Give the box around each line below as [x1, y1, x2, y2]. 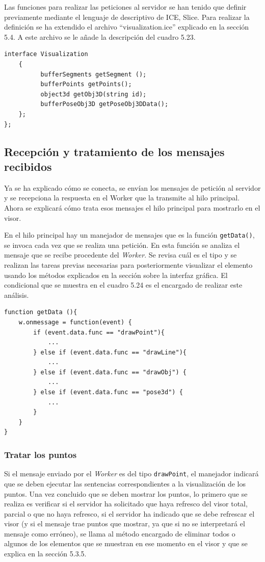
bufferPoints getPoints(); [40, 81, 132, 88]
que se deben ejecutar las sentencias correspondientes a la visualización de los [4, 478, 246, 489]
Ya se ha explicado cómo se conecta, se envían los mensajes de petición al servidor [4, 182, 261, 193]
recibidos [4, 158, 52, 174]
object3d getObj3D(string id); [40, 90, 147, 98]
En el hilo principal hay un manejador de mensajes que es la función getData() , [4, 229, 255, 240]
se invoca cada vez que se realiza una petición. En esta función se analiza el [4, 239, 240, 250]
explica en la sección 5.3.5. [4, 548, 87, 559]
